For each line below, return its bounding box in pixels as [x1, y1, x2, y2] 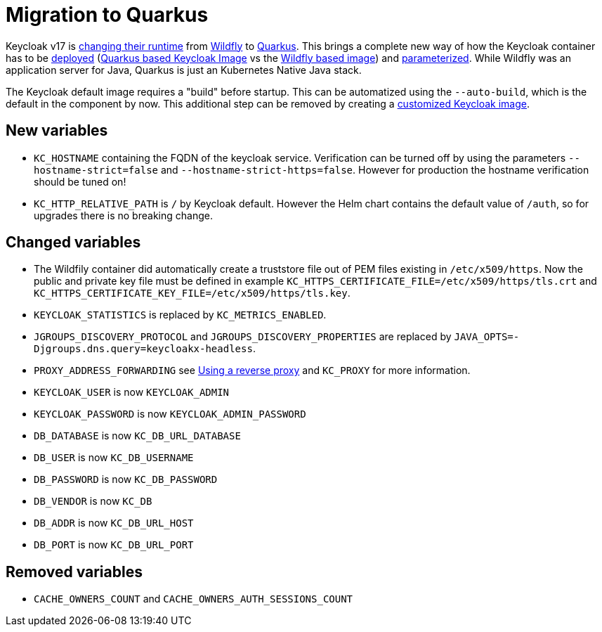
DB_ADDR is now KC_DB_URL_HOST [34, 517, 194, 529]
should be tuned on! [34, 175, 126, 188]
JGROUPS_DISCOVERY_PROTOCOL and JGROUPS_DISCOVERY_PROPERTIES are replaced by [34, 330, 452, 343]
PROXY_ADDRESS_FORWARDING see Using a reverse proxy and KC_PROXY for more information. [34, 364, 471, 377]
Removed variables [6, 562, 143, 581]
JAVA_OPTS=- [454, 331, 520, 343]
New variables [6, 122, 108, 140]
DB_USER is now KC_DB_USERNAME [34, 451, 194, 464]
